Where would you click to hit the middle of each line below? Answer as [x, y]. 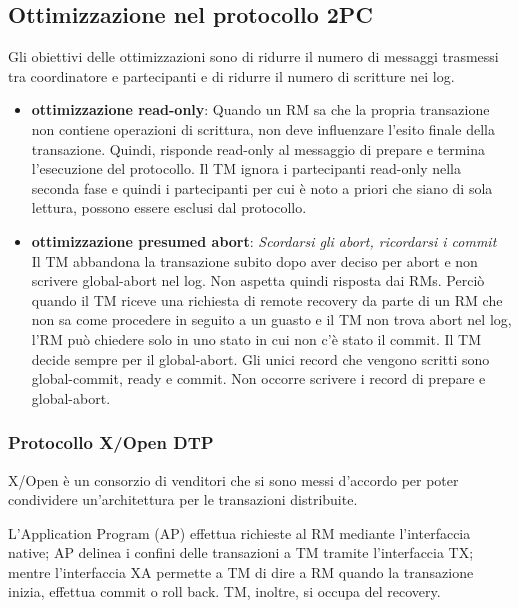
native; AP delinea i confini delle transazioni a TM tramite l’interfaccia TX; [241, 552]
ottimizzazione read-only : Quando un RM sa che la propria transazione [260, 109]
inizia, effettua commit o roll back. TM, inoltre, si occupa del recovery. [224, 591]
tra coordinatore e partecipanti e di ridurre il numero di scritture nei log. [231, 75]
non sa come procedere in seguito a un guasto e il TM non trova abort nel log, [271, 319]
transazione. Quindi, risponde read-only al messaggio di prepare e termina [258, 148]
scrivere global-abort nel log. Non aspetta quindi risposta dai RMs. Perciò [258, 280]
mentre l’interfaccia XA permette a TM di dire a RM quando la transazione [241, 571]
